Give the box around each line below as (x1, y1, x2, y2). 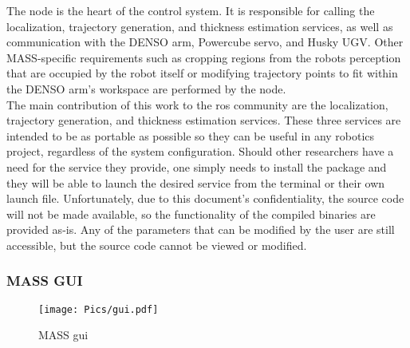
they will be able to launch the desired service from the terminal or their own (6, 174, 385, 191)
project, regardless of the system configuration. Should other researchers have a (6, 143, 394, 160)
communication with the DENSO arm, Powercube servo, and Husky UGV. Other (6, 34, 404, 50)
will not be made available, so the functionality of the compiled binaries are (6, 205, 376, 222)
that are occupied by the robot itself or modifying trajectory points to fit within (6, 65, 398, 81)
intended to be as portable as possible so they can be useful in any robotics (6, 127, 375, 144)
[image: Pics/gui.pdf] (38, 303, 159, 315)
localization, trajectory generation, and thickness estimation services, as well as (6, 18, 393, 34)
